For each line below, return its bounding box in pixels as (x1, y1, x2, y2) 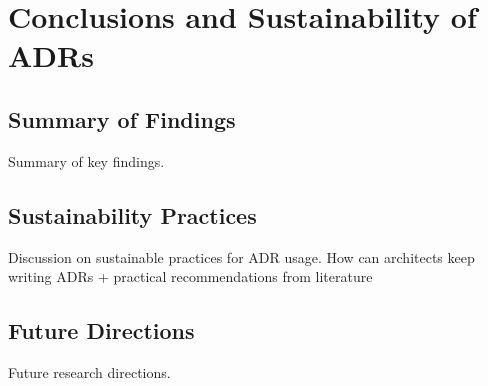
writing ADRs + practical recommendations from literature (8, 266, 373, 287)
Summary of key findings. (8, 150, 165, 171)
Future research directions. (8, 361, 171, 382)
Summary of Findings (8, 103, 236, 134)
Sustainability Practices (8, 199, 257, 230)
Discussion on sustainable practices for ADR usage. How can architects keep (8, 246, 475, 267)
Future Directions (8, 315, 195, 346)
